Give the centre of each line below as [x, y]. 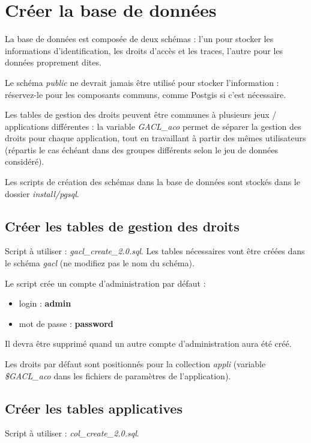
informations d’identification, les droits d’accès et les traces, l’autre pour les [144, 50]
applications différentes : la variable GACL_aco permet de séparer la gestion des [153, 126]
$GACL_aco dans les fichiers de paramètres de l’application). [118, 375]
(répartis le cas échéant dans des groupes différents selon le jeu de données [141, 149]
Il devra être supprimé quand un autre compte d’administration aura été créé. [148, 344]
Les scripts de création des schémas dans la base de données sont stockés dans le [152, 182]
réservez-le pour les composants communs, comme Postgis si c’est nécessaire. [146, 94]
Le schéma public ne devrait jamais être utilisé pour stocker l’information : [142, 82]
